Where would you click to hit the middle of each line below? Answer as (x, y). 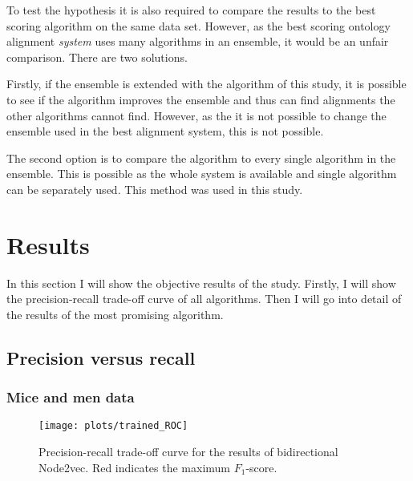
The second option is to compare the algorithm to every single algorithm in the (201, 158)
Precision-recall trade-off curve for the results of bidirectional (188, 452)
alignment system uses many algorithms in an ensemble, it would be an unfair (198, 41)
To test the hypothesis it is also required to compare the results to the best (191, 10)
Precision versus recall (101, 357)
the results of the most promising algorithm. (115, 314)
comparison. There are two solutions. (97, 57)
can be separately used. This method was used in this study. (155, 189)
